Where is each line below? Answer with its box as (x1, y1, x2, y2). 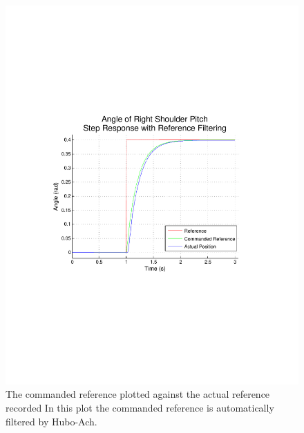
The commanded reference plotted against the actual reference (6, 387, 270, 401)
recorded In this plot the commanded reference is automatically (6, 401, 274, 415)
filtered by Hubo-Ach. (6, 414, 97, 428)
